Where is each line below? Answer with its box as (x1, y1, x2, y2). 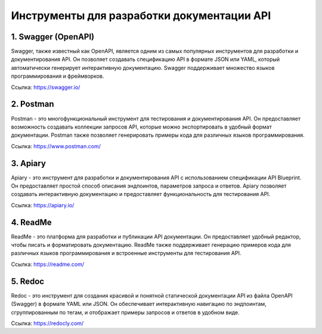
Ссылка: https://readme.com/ (11, 261, 85, 268)
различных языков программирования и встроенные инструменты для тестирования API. (11, 250, 241, 257)
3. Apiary (11, 158, 46, 168)
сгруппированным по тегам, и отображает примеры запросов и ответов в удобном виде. (11, 308, 240, 316)
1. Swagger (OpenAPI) (11, 32, 95, 42)
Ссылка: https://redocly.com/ (11, 320, 84, 327)
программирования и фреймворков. (11, 72, 104, 80)
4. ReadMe (11, 217, 52, 227)
